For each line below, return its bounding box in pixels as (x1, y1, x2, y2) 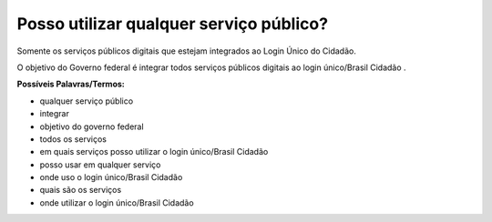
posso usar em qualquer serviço (39, 159, 161, 170)
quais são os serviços (39, 185, 122, 196)
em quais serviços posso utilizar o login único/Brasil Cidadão (39, 146, 269, 157)
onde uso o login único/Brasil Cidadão (39, 172, 183, 183)
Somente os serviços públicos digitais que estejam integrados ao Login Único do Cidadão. (16, 45, 357, 56)
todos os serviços (39, 133, 107, 145)
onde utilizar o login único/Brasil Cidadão (39, 197, 195, 208)
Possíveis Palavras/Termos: (16, 78, 125, 90)
